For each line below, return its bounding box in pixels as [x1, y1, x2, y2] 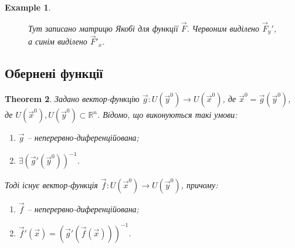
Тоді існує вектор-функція [5, 178, 98, 191]
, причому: [181, 178, 218, 191]
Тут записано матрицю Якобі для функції [28, 22, 178, 34]
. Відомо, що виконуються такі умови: [97, 108, 238, 121]
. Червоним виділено [187, 22, 260, 34]
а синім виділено [28, 35, 87, 47]
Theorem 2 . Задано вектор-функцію [5, 93, 140, 105]
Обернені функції [5, 64, 103, 82]
